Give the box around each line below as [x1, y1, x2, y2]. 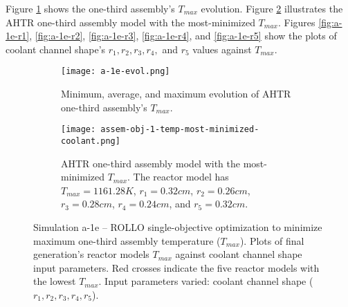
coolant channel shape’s [6, 41, 106, 56]
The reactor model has [133, 169, 229, 184]
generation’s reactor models [33, 247, 149, 261]
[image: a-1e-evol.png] [61, 66, 170, 77]
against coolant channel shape [175, 247, 302, 261]
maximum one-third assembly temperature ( [33, 233, 221, 248]
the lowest [33, 274, 76, 288]
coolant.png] [61, 136, 120, 146]
